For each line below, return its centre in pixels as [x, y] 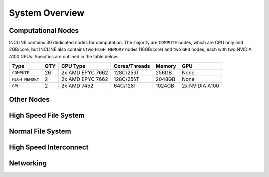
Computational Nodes [44, 31]
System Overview [47, 13]
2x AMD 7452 [77, 86]
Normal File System [40, 131]
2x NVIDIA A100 [201, 86]
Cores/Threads [132, 66]
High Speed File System [47, 115]
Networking [28, 163]
